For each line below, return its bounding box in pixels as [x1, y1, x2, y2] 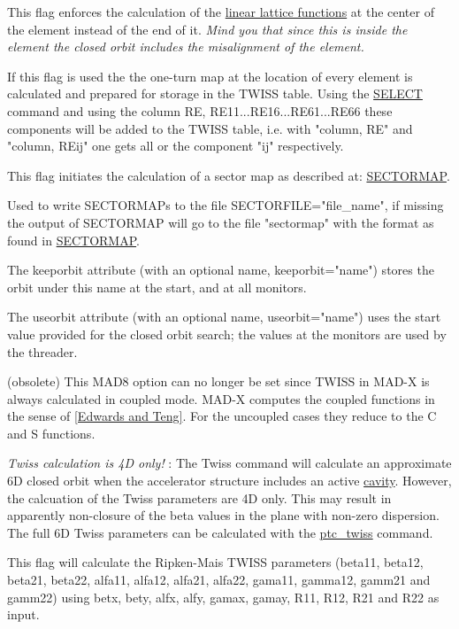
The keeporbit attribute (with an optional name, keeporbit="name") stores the [7, 260, 434, 279]
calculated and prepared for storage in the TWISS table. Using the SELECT [7, 84, 423, 103]
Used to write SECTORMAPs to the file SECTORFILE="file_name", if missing [7, 196, 444, 214]
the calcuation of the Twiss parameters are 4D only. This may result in [7, 488, 392, 507]
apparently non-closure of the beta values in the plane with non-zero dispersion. [7, 506, 440, 524]
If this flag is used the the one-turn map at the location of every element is [7, 66, 413, 85]
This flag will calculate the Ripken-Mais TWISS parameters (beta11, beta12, [7, 553, 424, 571]
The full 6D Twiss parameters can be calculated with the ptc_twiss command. [7, 523, 433, 541]
